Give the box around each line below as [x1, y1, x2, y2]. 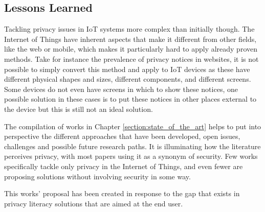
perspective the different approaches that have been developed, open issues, [4, 131, 240, 142]
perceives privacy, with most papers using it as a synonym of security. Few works [4, 151, 258, 161]
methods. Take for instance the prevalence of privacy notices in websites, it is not [4, 53, 259, 64]
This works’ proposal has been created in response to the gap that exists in [4, 188, 240, 199]
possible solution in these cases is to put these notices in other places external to [4, 93, 257, 104]
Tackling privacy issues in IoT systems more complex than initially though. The [4, 23, 255, 34]
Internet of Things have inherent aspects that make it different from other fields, [4, 33, 257, 44]
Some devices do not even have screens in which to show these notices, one [4, 83, 238, 94]
